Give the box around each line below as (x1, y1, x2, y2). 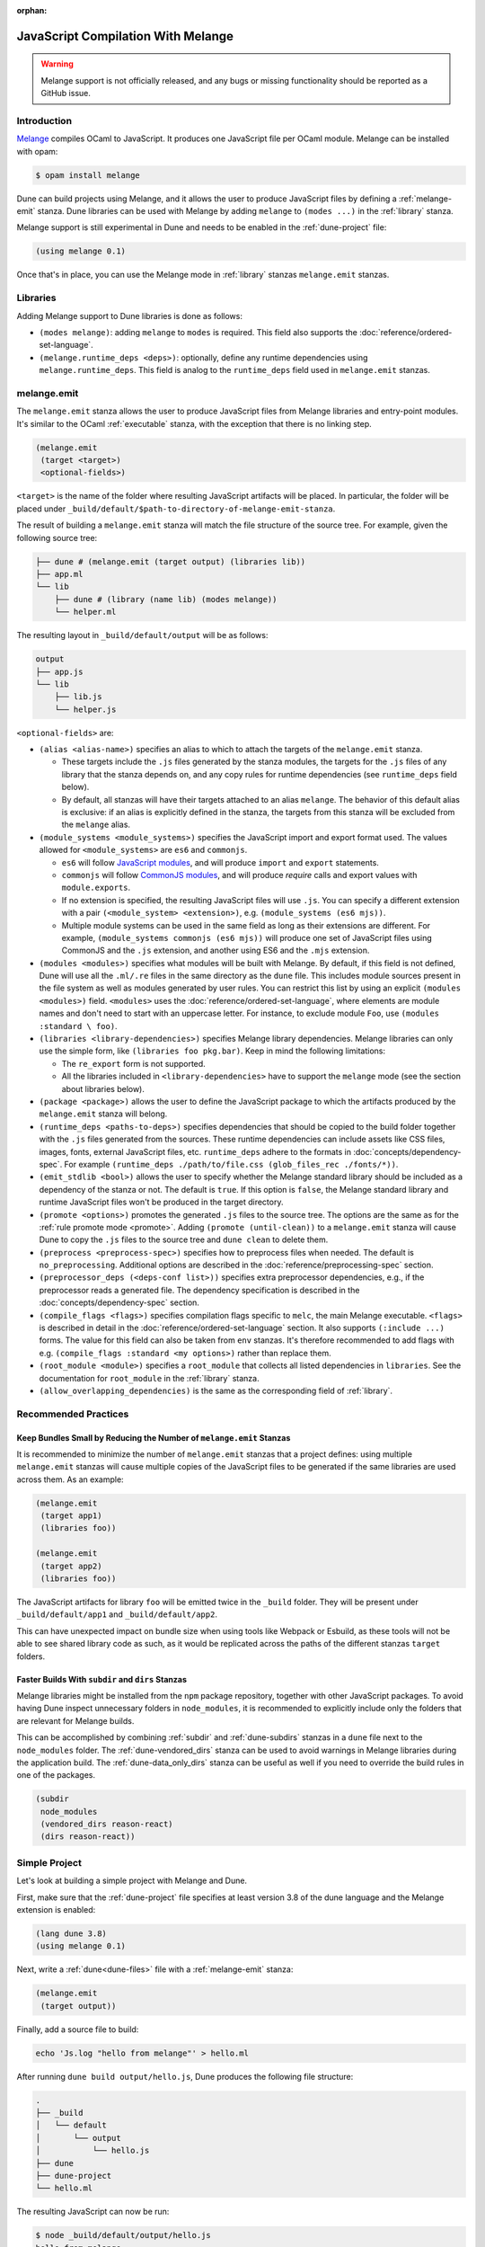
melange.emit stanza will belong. (39, 1108, 168, 1119)
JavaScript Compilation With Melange (16, 28, 234, 44)
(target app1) (40, 1511, 102, 1521)
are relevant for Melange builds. (16, 1715, 135, 1726)
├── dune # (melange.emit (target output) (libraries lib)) (35, 556, 306, 566)
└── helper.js (54, 704, 117, 715)
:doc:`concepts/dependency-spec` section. (39, 1297, 199, 1308)
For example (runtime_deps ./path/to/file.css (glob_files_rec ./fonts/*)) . (64, 1159, 399, 1169)
